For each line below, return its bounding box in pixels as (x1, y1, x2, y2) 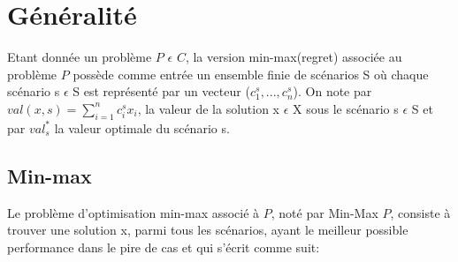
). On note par (293, 82, 372, 101)
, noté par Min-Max (271, 203, 378, 221)
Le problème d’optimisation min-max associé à (7, 203, 260, 221)
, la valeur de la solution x (137, 99, 280, 117)
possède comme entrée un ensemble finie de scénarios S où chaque (73, 64, 429, 83)
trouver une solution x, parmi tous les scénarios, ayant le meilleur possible (7, 221, 408, 239)
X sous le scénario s (293, 99, 399, 117)
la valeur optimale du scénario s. (54, 118, 230, 137)
